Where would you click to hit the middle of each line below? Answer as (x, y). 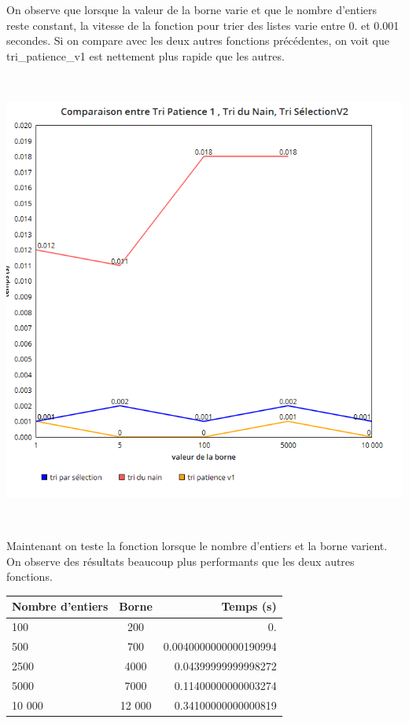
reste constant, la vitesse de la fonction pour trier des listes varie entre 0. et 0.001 (203, 25)
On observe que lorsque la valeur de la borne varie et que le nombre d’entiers (192, 9)
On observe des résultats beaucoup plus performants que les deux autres (181, 561)
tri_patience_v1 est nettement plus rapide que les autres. (146, 55)
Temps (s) (249, 606)
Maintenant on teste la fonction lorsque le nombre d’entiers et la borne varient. (197, 546)
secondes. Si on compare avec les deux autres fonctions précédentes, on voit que (198, 40)
